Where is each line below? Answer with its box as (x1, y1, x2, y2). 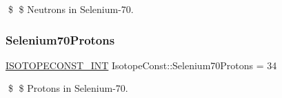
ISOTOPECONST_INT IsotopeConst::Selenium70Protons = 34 (6, 58, 277, 72)
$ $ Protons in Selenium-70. (8, 81, 128, 95)
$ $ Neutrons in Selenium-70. (8, 2, 134, 16)
